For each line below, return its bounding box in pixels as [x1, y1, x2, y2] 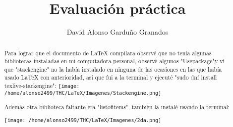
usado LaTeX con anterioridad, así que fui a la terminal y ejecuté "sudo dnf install [4, 73, 217, 82]
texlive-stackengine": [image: [4, 82, 80, 90]
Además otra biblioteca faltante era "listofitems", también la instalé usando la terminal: [4, 103, 230, 111]
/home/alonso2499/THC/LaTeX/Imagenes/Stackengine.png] [4, 90, 162, 96]
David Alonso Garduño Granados [66, 27, 169, 37]
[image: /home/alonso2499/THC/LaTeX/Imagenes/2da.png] [4, 117, 162, 123]
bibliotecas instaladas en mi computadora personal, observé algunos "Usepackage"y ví [4, 57, 225, 65]
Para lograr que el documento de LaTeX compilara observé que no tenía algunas [4, 48, 212, 57]
